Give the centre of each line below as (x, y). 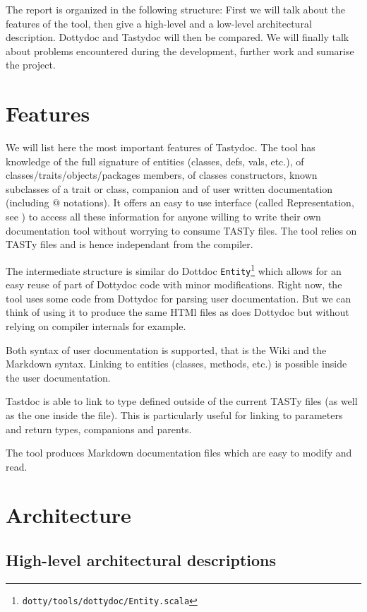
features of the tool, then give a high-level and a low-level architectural (159, 23)
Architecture (68, 515)
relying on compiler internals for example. (96, 325)
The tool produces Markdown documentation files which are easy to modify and (179, 453)
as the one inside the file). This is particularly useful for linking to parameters (174, 414)
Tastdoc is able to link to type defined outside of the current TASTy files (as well (182, 401)
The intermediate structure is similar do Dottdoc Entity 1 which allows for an (174, 269)
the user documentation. (58, 377)
